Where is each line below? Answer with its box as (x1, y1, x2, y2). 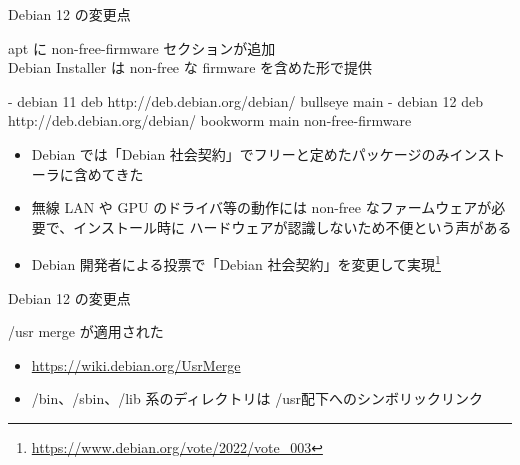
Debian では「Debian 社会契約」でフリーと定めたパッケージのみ (31, 143, 450, 164)
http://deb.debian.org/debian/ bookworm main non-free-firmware (8, 110, 412, 131)
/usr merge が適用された (8, 321, 164, 342)
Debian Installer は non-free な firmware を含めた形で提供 (8, 57, 373, 78)
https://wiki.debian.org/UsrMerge (31, 354, 241, 375)
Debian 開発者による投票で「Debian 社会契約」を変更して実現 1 (31, 251, 441, 274)
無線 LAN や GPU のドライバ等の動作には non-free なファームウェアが (31, 197, 492, 218)
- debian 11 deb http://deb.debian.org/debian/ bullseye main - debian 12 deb (8, 90, 484, 111)
